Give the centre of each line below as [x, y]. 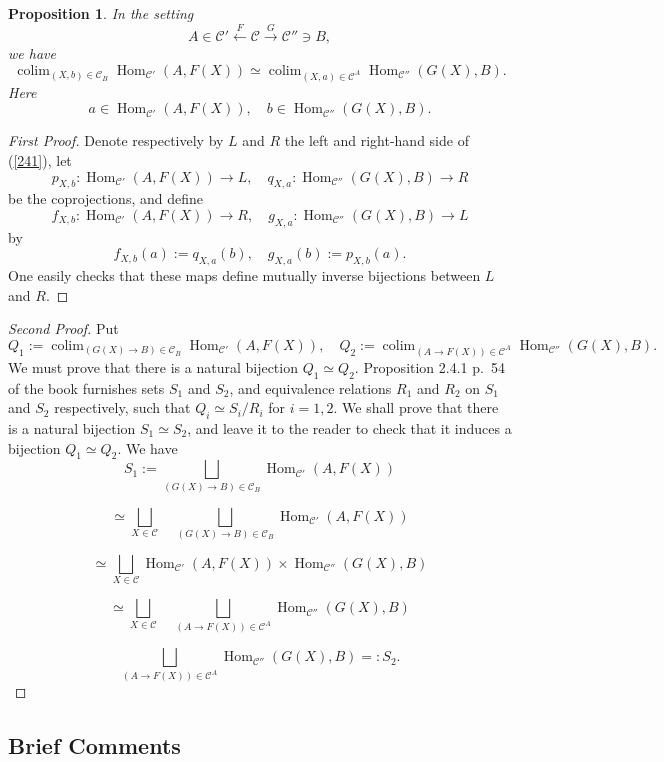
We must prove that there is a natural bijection [153, 366]
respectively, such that [122, 407]
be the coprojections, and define [105, 198]
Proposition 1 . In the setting [101, 13]
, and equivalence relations [310, 387]
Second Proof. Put [63, 328]
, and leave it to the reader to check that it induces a [349, 427]
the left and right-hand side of [376, 140]
